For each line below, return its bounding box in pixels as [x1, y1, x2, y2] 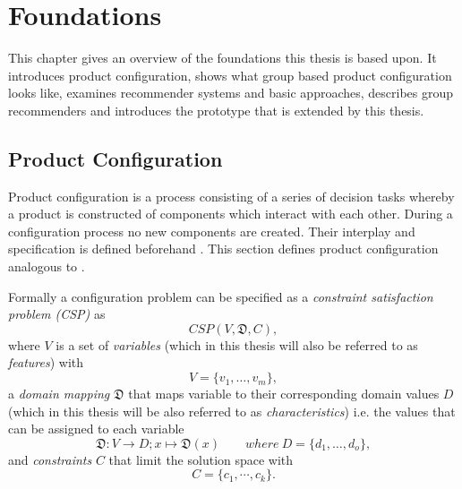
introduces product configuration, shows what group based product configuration [8, 65, 452, 84]
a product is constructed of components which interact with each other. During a [8, 204, 453, 223]
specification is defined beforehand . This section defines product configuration [8, 239, 439, 258]
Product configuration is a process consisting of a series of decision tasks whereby [8, 186, 455, 205]
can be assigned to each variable [8, 419, 184, 438]
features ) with [8, 353, 84, 372]
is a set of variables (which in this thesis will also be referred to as [56, 335, 418, 354]
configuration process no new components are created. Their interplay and [8, 221, 415, 240]
